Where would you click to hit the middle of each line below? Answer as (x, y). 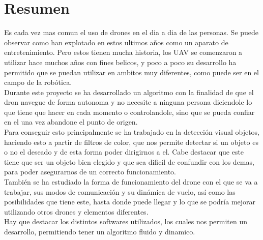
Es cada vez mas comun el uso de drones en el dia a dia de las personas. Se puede (131, 32)
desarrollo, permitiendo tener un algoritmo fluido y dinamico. (100, 231)
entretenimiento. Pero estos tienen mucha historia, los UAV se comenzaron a (123, 52)
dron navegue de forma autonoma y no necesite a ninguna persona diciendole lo (128, 102)
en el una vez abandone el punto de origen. (71, 122)
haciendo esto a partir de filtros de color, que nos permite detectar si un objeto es (131, 142)
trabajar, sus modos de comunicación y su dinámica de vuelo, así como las (120, 191)
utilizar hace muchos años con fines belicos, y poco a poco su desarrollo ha (120, 62)
